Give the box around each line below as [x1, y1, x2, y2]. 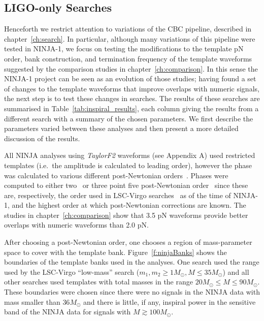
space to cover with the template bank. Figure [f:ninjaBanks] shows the [4, 246, 227, 257]
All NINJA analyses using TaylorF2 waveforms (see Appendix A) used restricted [4, 150, 255, 160]
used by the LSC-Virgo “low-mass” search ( [4, 266, 140, 277]
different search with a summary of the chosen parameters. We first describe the [4, 113, 253, 123]
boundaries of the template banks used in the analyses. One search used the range [4, 256, 259, 267]
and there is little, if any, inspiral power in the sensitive [83, 296, 256, 307]
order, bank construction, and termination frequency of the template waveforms [4, 53, 252, 63]
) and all [222, 266, 249, 277]
